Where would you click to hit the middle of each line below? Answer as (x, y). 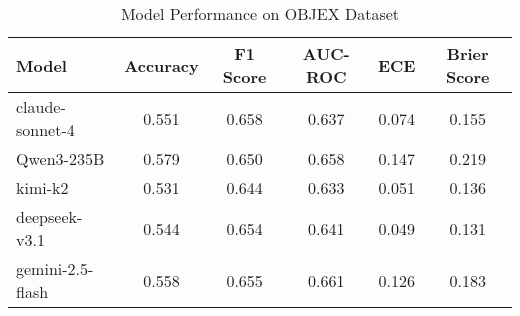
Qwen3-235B (60, 158)
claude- (41, 106)
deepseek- (49, 216)
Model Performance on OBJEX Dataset (260, 13)
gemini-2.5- (55, 268)
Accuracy (161, 65)
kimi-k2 (42, 187)
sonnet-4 (45, 129)
